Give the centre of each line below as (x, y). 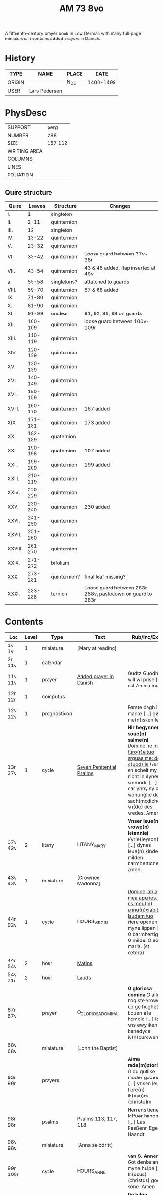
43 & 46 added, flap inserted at (120, 268)
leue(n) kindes (144, 851)
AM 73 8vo (81, 9)
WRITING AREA (25, 151)
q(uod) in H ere (144, 764)
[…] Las (137, 1122)
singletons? (64, 282)
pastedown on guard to (126, 594)
